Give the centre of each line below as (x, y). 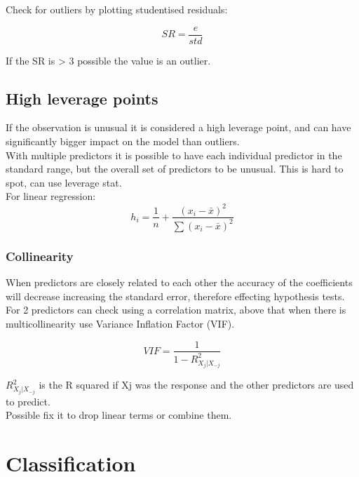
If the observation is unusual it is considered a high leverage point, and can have (178, 127)
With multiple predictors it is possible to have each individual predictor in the (174, 155)
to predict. (28, 401)
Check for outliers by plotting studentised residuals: (117, 9)
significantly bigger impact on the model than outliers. (123, 141)
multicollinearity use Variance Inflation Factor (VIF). (120, 323)
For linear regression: (51, 196)
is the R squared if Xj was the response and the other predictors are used (196, 385)
